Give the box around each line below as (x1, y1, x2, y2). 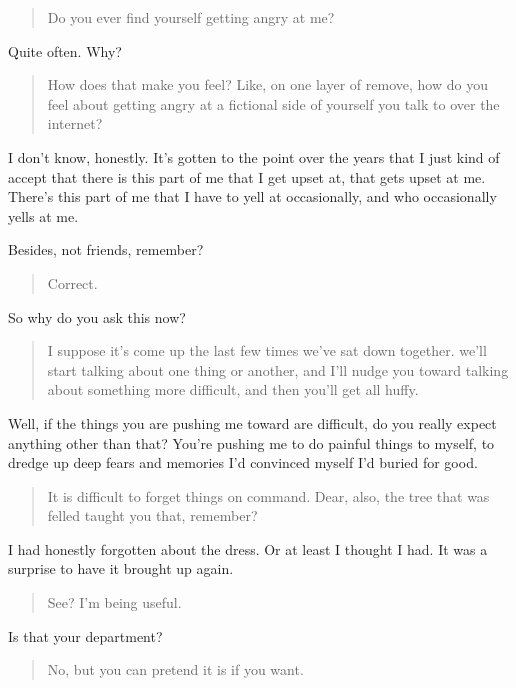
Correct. (47, 272, 98, 293)
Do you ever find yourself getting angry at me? (47, 7, 335, 27)
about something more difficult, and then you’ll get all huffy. (47, 379, 419, 400)
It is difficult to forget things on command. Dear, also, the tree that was (47, 485, 490, 506)
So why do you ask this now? (8, 306, 186, 327)
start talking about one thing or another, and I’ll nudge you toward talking (47, 359, 509, 380)
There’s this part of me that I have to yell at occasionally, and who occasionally (8, 186, 497, 207)
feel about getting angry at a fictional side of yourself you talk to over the (47, 93, 500, 114)
